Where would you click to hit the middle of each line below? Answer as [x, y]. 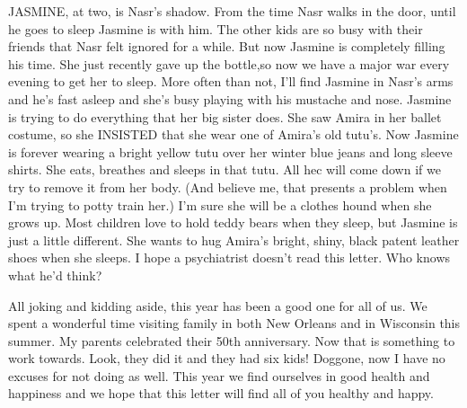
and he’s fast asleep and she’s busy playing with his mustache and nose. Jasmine [230, 98]
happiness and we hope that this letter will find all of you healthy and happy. [221, 393]
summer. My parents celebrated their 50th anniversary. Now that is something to [232, 340]
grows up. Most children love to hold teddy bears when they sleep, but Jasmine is [233, 222]
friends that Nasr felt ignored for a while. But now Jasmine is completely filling [227, 46]
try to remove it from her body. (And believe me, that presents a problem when [228, 186]
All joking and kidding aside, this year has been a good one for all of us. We [218, 305]
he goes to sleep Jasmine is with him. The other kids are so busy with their [216, 28]
